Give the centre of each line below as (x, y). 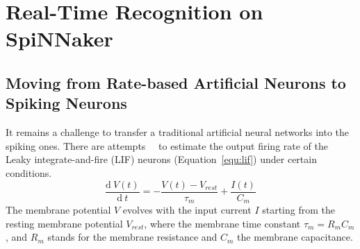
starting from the (298, 210)
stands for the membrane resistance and (132, 237)
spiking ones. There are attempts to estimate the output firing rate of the (167, 145)
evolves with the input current (187, 210)
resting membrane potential (64, 223)
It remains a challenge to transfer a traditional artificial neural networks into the (178, 132)
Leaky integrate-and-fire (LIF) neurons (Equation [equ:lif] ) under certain (161, 159)
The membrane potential (58, 210)
